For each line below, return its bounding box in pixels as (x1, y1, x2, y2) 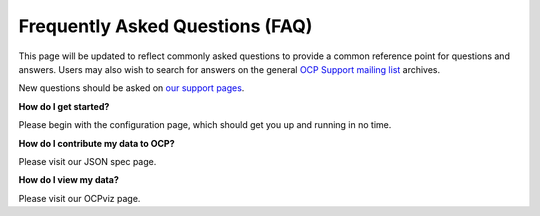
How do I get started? (18, 100, 110, 112)
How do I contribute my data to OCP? (18, 137, 175, 149)
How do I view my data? (18, 174, 119, 186)
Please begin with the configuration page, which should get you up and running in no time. (18, 119, 392, 131)
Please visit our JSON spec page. (18, 155, 157, 167)
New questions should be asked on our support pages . (18, 82, 245, 94)
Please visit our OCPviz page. (18, 192, 141, 204)
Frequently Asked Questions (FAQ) (18, 15, 313, 37)
